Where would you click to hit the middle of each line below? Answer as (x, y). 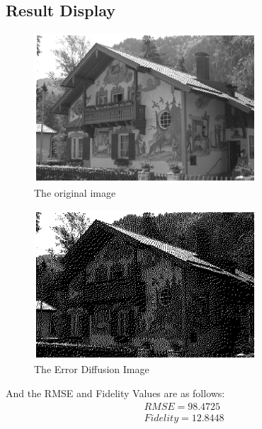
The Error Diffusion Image (92, 369)
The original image (75, 192)
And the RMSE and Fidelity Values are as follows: (115, 393)
